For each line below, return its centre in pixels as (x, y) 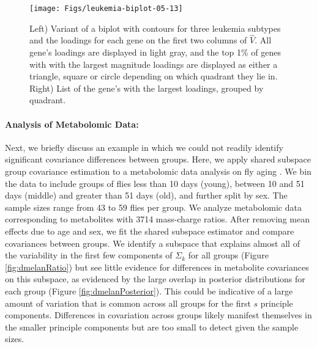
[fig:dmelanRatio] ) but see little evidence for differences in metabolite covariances (157, 267)
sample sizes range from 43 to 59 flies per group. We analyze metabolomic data (153, 207)
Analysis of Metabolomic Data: (72, 124)
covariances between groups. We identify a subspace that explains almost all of (152, 243)
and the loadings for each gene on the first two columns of (138, 40)
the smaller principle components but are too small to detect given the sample (152, 327)
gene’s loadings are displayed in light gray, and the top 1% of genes (155, 52)
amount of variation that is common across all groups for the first (128, 303)
